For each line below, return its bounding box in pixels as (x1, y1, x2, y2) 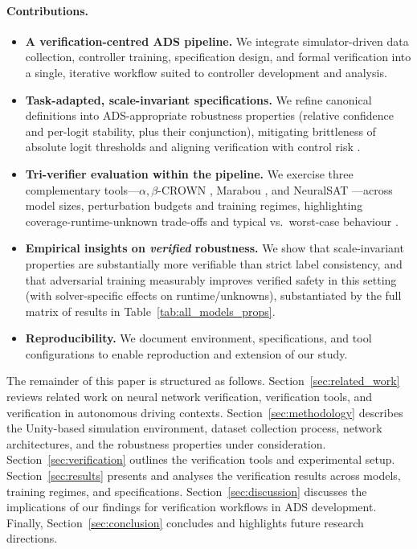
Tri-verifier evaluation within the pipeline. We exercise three (25, 165, 354, 182)
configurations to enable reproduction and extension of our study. (25, 345, 348, 362)
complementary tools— (25, 181, 140, 198)
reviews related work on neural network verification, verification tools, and (6, 388, 373, 405)
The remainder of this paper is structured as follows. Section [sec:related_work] (6, 372, 400, 389)
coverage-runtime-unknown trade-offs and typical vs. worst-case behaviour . (25, 212, 399, 229)
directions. (6, 530, 58, 547)
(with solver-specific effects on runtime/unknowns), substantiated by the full (25, 287, 402, 304)
